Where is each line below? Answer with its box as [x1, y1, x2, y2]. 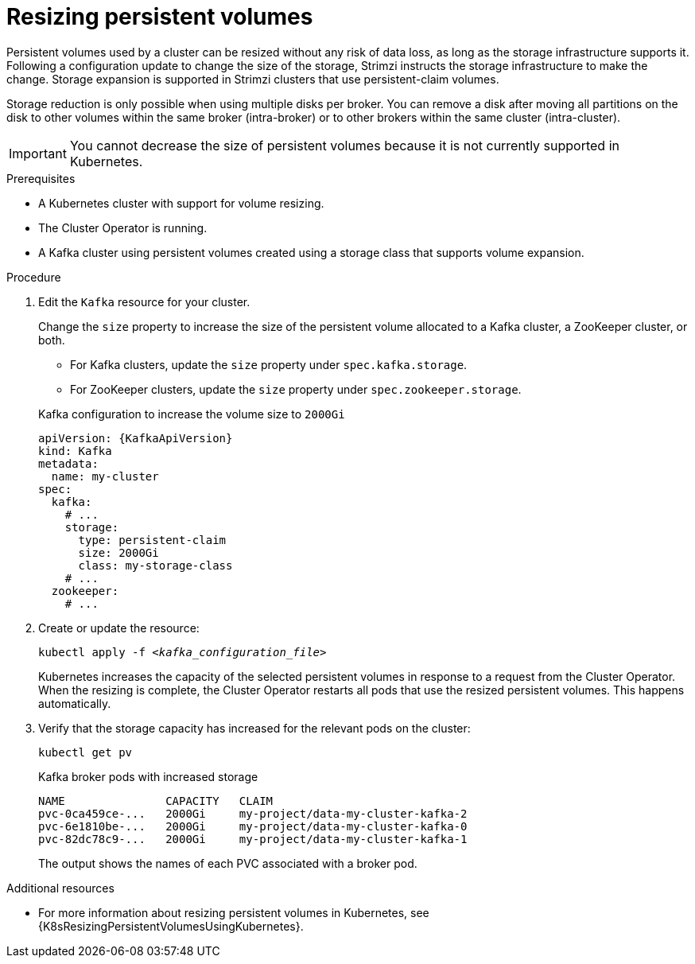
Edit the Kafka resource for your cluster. [38, 294, 250, 309]
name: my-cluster [51, 469, 159, 483]
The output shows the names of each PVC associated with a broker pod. [38, 856, 417, 870]
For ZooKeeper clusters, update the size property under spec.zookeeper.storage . [70, 382, 522, 396]
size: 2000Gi [78, 546, 159, 559]
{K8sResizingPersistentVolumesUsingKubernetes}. [38, 919, 304, 933]
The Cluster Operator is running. [38, 220, 208, 235]
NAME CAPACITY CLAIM [38, 794, 274, 807]
